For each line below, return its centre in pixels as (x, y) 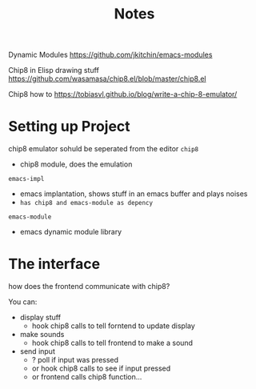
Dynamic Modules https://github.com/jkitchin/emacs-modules (110, 55)
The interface (54, 264)
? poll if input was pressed (75, 360)
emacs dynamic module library (71, 232)
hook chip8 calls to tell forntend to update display (114, 326)
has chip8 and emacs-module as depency (86, 203)
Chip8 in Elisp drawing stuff (54, 70)
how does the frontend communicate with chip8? (89, 287)
